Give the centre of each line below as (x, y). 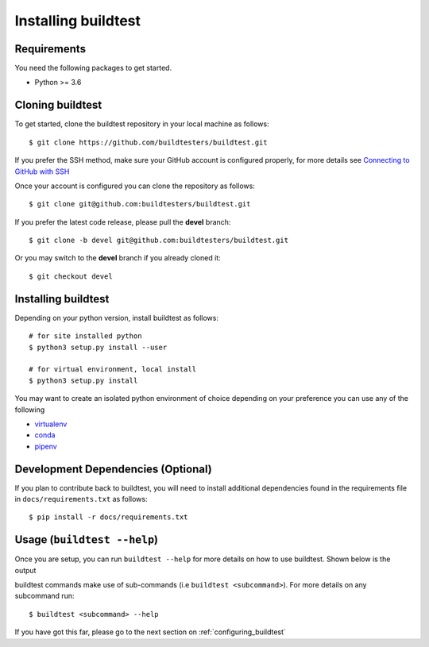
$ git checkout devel (71, 276)
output (25, 570)
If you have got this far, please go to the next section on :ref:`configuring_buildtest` (150, 632)
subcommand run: (44, 596)
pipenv (46, 446)
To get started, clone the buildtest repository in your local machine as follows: (142, 124)
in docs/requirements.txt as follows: (81, 499)
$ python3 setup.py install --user (98, 347)
